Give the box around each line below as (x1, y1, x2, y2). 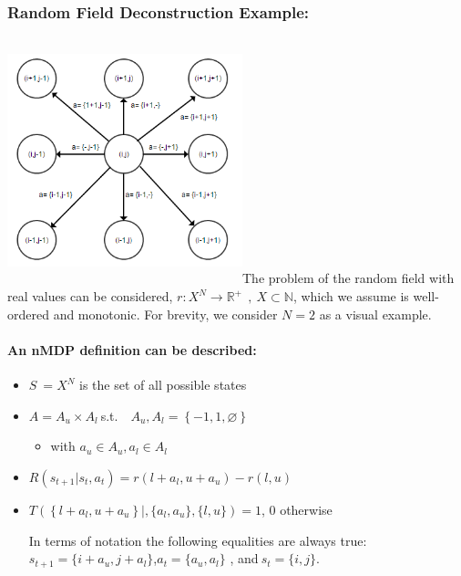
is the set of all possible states (79, 375, 247, 394)
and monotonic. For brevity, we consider (53, 304, 278, 323)
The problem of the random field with (242, 268, 455, 288)
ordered (7, 304, 49, 323)
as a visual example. (319, 304, 432, 323)
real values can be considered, (7, 287, 173, 306)
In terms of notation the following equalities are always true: (28, 530, 367, 550)
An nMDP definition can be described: (7, 340, 257, 359)
